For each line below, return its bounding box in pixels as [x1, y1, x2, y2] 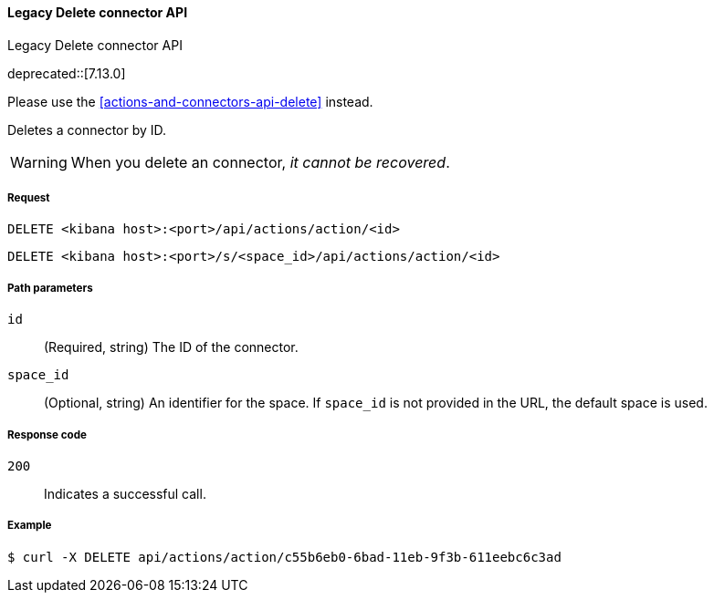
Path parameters [7, 281, 93, 295]
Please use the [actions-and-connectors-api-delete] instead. [7, 93, 373, 109]
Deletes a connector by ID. [7, 121, 167, 138]
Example [7, 519, 52, 533]
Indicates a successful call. [44, 485, 206, 502]
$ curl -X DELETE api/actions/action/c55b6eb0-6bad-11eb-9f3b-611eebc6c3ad [7, 549, 562, 564]
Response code [7, 428, 87, 441]
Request [7, 191, 50, 204]
